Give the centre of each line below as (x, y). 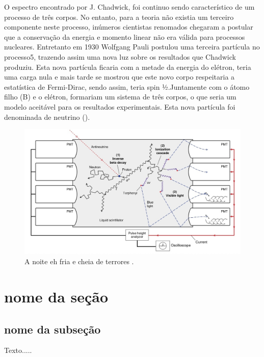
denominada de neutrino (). (47, 117)
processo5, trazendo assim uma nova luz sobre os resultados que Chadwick (120, 56)
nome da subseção (52, 329)
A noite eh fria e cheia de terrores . (79, 261)
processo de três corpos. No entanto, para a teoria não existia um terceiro (119, 17)
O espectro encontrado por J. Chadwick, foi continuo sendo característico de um (129, 7)
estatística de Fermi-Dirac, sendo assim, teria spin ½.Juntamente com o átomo (127, 86)
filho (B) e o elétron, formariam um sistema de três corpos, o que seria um (120, 97)
